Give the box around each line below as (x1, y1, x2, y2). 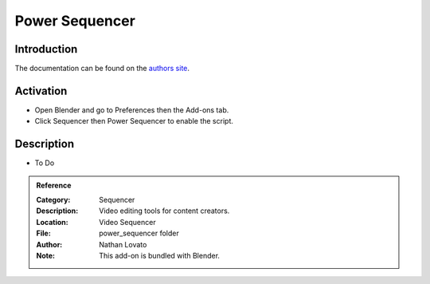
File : (36, 228, 51, 239)
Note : (36, 251, 56, 260)
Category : (36, 195, 71, 205)
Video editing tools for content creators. (99, 206, 230, 215)
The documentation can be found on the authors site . (14, 64, 190, 73)
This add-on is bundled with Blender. (99, 251, 221, 260)
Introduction (14, 42, 78, 56)
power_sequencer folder (99, 228, 179, 239)
